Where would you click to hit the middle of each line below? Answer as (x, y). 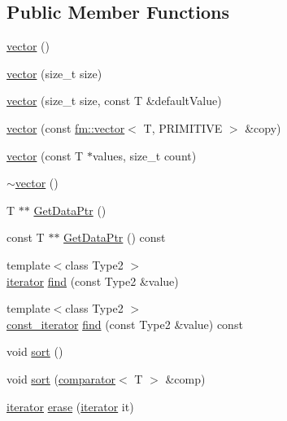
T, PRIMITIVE (183, 127)
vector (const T (45, 155)
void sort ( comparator (61, 378)
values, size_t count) (144, 155)
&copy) (263, 127)
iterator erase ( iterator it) (70, 406)
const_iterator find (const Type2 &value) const (125, 324)
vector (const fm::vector (66, 127)
